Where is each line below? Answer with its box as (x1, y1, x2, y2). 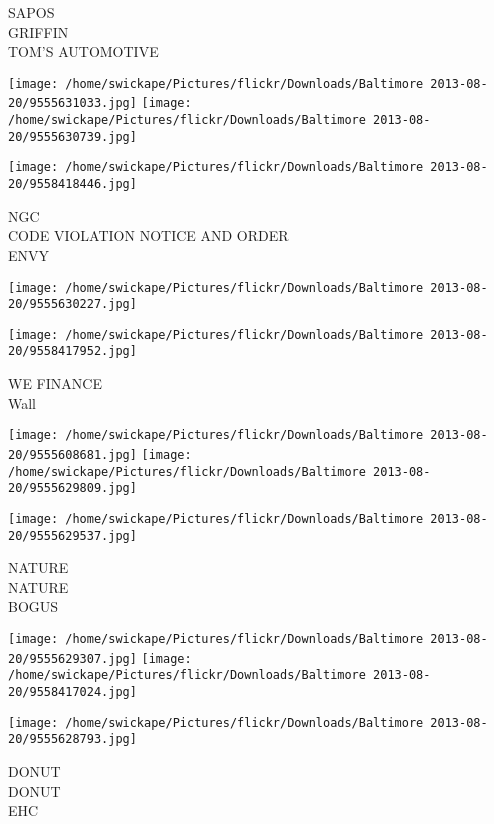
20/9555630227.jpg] (8, 297, 137, 312)
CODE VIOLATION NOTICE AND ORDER (8, 225, 289, 246)
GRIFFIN (8, 21, 69, 42)
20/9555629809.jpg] (8, 481, 137, 496)
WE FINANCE (8, 373, 102, 394)
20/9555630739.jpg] (8, 129, 137, 144)
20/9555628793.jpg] (8, 732, 137, 747)
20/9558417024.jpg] (8, 685, 137, 699)
